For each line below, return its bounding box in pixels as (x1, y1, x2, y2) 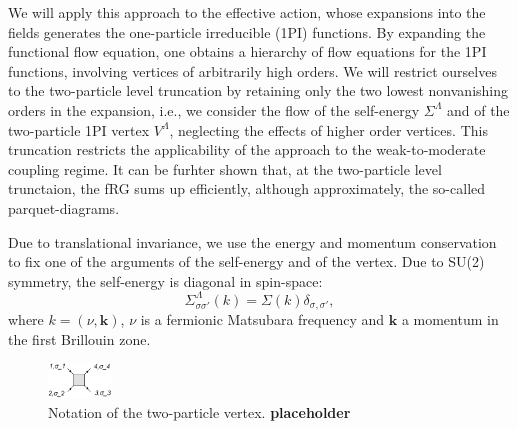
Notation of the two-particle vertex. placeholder (48, 401, 351, 422)
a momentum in (401, 309, 499, 330)
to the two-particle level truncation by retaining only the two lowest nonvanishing (8, 80, 508, 101)
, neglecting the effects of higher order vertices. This (169, 119, 488, 140)
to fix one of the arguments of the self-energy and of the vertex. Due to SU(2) (8, 251, 485, 272)
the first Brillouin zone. (8, 328, 151, 349)
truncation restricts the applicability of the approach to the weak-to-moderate (8, 139, 486, 160)
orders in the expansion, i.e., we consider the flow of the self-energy (8, 99, 420, 120)
